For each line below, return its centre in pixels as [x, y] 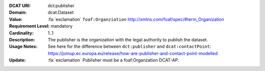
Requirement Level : [29, 26]
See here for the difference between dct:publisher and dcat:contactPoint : [130, 47]
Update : [18, 60]
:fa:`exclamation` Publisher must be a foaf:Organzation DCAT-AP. [113, 60]
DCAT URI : [20, 6]
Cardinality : [21, 33]
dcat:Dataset [61, 13]
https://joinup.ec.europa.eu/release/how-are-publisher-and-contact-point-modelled [133, 53]
